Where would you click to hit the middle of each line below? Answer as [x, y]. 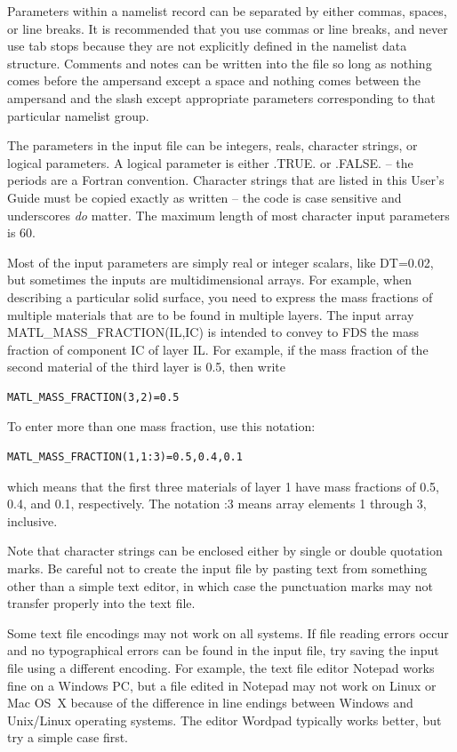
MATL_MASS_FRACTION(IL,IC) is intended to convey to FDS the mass [213, 332]
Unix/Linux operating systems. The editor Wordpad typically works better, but [224, 720]
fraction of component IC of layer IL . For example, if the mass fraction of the [218, 349]
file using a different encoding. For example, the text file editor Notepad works [221, 668]
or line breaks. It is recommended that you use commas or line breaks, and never [228, 28]
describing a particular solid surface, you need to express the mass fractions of [220, 296]
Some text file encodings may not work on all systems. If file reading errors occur [228, 632]
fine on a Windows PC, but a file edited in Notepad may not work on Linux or [222, 685]
